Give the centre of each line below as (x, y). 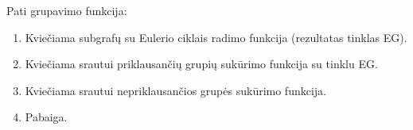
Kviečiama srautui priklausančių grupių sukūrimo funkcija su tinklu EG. (201, 64)
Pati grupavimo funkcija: (67, 10)
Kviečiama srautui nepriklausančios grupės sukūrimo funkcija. (176, 90)
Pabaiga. (46, 117)
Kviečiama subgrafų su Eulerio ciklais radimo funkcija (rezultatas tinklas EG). (216, 37)
